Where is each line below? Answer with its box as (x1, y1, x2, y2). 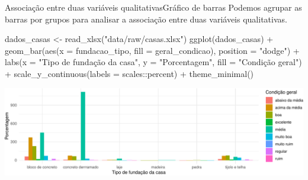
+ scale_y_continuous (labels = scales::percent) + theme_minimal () (5, 67, 254, 79)
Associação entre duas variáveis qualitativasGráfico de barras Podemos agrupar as (5, 1, 302, 13)
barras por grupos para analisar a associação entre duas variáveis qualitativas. (5, 12, 287, 25)
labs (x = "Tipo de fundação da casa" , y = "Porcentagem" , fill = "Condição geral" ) (5, 56, 302, 68)
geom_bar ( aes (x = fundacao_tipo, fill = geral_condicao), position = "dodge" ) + (5, 44, 300, 56)
